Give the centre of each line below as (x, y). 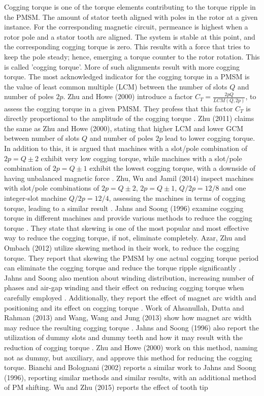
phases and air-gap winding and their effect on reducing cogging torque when (124, 287)
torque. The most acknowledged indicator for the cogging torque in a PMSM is (127, 77)
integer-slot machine (35, 198)
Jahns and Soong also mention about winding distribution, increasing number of (129, 277)
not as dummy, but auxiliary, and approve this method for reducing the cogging (128, 357)
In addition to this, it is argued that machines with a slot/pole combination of (126, 148)
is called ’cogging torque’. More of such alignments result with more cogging (122, 66)
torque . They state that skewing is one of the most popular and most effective (127, 227)
